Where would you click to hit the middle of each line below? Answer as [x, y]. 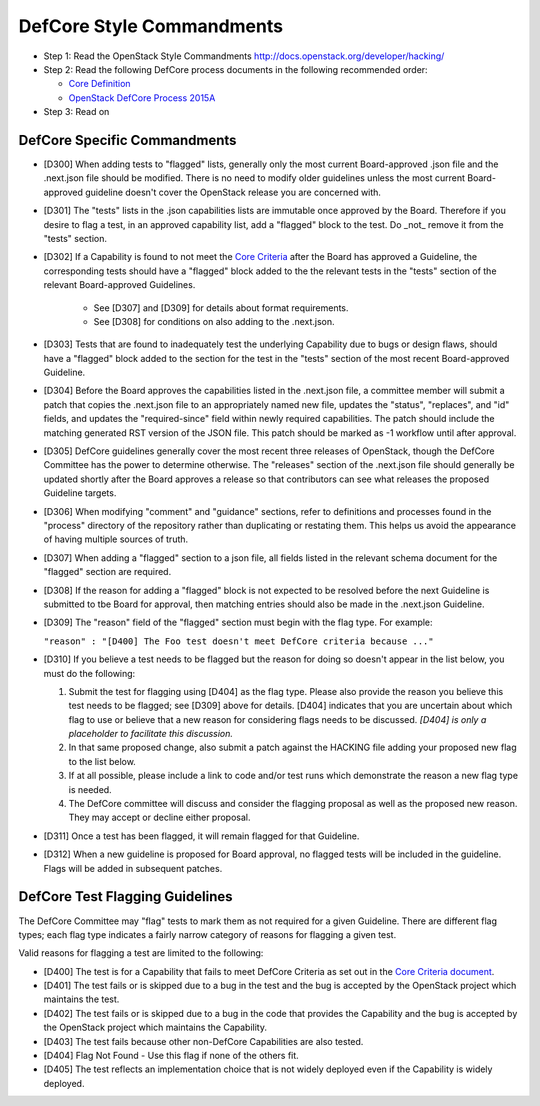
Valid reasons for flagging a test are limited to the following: [141, 953]
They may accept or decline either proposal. [159, 817]
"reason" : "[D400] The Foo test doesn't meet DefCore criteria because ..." [238, 641]
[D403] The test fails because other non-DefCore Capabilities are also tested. [203, 1041]
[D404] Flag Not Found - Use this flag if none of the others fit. [171, 1056]
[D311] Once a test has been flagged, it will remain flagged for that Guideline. [201, 836]
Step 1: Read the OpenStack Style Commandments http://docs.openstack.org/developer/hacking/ [244, 56]
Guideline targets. [80, 493]
